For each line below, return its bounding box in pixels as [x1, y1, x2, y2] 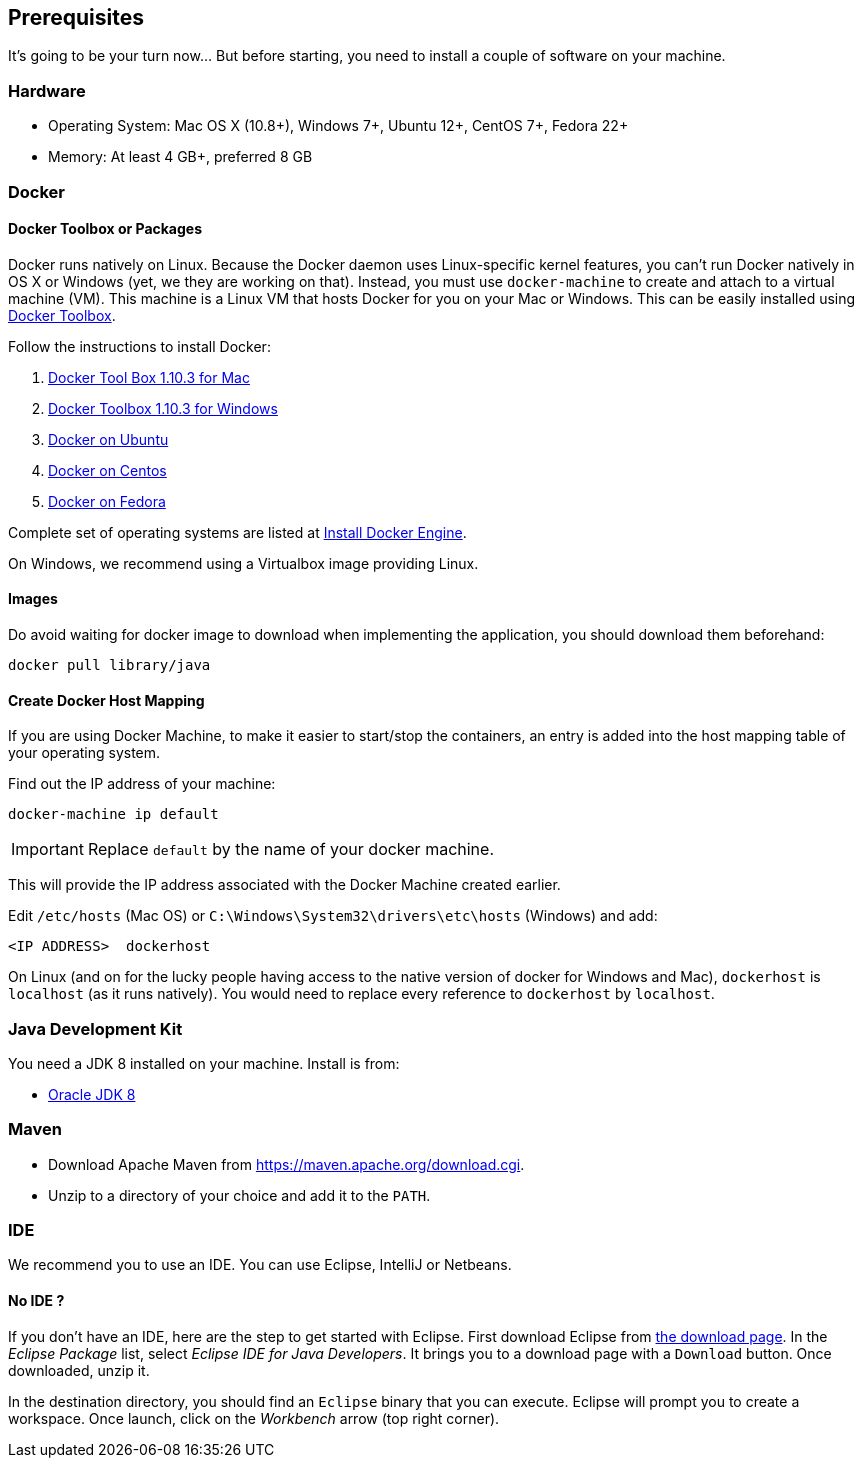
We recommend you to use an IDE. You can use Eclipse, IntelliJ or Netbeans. [8, 1256, 512, 1274]
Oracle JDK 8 [48, 1085, 136, 1103]
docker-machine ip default [8, 806, 219, 823]
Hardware [8, 80, 86, 101]
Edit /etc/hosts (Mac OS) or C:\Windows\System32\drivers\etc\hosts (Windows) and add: [8, 907, 658, 925]
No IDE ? [8, 1292, 65, 1310]
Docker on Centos [48, 461, 167, 479]
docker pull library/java [8, 656, 211, 673]
